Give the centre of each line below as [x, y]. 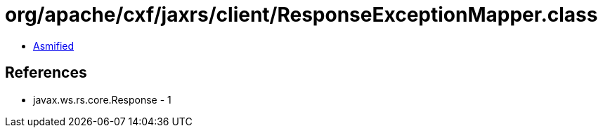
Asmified [54, 45]
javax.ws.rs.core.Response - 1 [102, 99]
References [46, 73]
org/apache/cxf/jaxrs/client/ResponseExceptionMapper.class [301, 15]
